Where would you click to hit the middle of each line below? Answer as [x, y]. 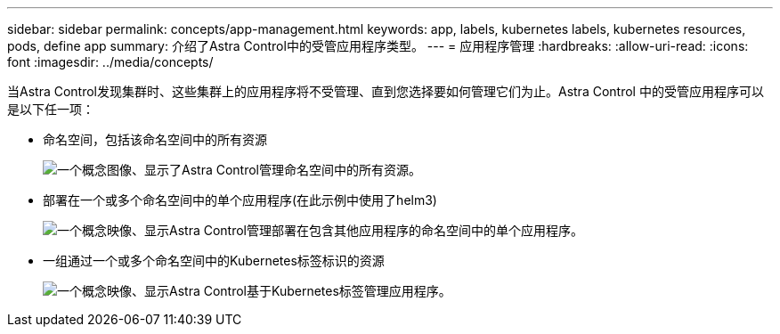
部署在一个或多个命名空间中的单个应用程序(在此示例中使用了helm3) [240, 200]
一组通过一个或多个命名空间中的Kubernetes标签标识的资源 [214, 261]
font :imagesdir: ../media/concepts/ [110, 62]
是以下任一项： [51, 109]
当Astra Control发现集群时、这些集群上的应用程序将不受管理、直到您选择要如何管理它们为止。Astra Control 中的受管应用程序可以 [386, 91]
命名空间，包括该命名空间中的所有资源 [155, 139]
